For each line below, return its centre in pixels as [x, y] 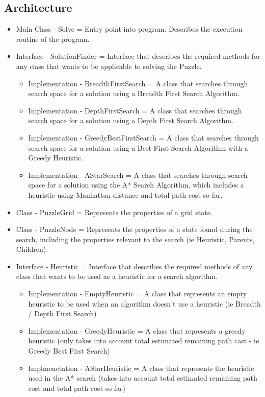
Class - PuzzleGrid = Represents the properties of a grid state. [114, 212]
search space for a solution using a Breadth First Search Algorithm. [134, 93]
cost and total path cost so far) [77, 388]
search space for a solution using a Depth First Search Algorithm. [131, 120]
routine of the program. [53, 39]
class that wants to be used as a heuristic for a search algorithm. [117, 276]
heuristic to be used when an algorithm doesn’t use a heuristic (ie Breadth [144, 303]
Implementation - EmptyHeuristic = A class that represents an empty [138, 294]
